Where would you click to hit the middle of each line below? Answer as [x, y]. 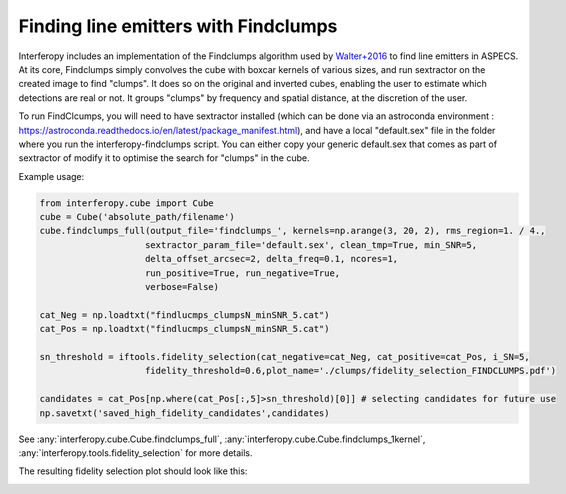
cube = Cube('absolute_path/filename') [137, 217]
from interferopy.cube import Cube [126, 203]
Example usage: [51, 176]
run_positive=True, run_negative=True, [243, 273]
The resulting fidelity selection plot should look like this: [133, 471]
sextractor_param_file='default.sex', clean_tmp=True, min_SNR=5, [311, 244]
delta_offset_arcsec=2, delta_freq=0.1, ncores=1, [272, 259]
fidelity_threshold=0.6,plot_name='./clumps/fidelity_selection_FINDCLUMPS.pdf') [351, 371]
